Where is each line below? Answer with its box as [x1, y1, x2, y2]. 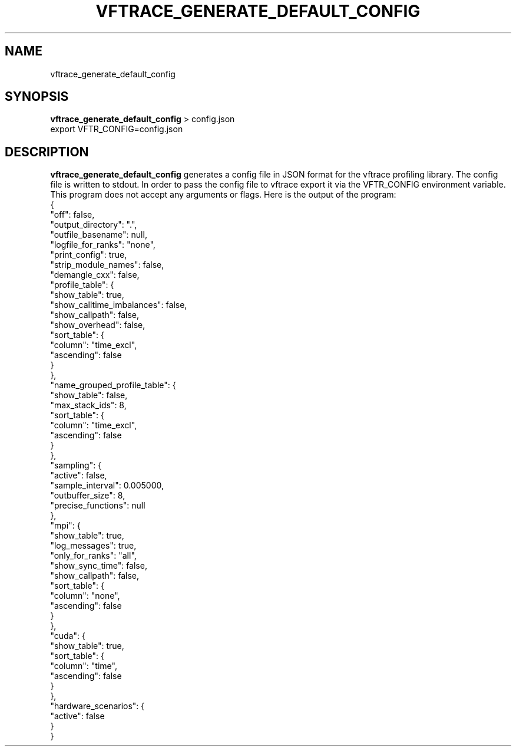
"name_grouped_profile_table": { [50, 380, 176, 391]
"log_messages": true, [50, 540, 137, 551]
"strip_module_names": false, [50, 260, 164, 270]
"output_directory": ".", [50, 219, 137, 230]
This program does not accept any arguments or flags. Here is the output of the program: [50, 189, 396, 200]
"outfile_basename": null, [50, 229, 147, 240]
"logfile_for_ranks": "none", [50, 240, 156, 250]
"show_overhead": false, [50, 320, 145, 330]
